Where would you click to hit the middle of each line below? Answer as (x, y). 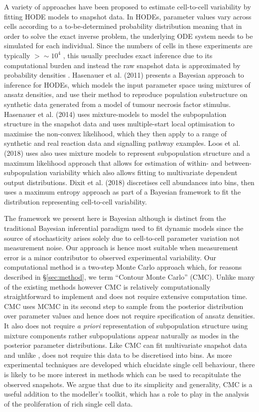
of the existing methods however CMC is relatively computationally (107, 286)
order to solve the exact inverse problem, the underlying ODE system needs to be (129, 36)
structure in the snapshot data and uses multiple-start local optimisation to (119, 124)
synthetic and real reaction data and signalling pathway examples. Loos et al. (122, 143)
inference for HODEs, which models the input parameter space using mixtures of (127, 84)
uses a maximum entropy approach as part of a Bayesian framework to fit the (123, 192)
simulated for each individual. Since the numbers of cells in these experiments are (128, 46)
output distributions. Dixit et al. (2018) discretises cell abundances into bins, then (129, 182)
